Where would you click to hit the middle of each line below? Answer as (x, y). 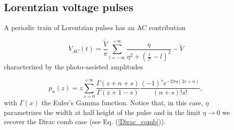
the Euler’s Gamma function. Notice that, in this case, (122, 103)
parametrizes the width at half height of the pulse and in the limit (102, 112)
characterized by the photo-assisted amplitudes (73, 67)
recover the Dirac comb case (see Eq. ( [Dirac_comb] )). (85, 122)
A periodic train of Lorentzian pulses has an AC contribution (95, 27)
